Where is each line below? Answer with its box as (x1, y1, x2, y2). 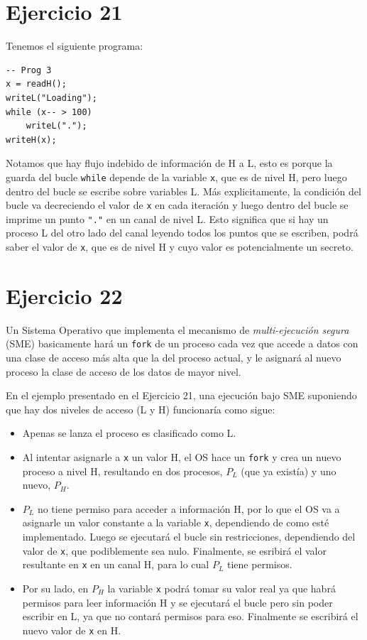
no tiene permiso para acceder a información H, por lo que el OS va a (37, 501, 340, 516)
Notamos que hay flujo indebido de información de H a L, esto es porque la (6, 156, 333, 170)
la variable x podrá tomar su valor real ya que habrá (107, 581, 336, 596)
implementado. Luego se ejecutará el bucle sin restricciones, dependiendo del (22, 529, 356, 544)
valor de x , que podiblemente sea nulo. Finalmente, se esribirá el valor (22, 543, 327, 558)
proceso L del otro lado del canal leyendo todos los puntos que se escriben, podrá (6, 225, 358, 240)
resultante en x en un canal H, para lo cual (22, 557, 209, 572)
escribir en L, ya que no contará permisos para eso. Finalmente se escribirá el (22, 609, 358, 624)
